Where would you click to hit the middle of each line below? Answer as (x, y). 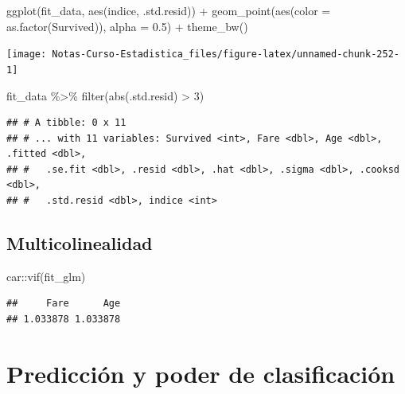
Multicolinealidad (80, 243)
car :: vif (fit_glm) (46, 276)
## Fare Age (64, 304)
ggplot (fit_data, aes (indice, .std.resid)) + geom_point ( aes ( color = (169, 10)
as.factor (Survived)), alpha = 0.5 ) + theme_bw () (127, 26)
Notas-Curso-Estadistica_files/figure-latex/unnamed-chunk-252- (226, 55)
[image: (27, 55)
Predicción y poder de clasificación (201, 373)
